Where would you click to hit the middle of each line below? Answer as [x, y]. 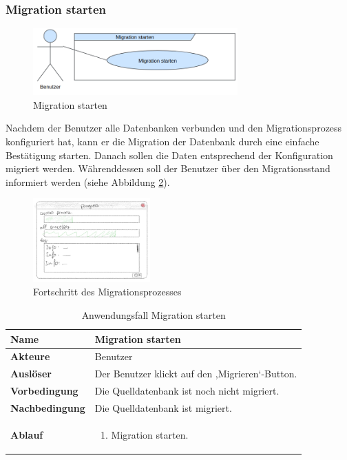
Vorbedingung [44, 391]
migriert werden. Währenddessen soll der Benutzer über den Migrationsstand [168, 168]
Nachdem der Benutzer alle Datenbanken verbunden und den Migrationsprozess [174, 128]
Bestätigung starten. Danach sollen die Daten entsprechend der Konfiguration [169, 155]
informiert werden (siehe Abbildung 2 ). [88, 181]
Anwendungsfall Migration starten [154, 315]
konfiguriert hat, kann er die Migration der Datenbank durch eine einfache [162, 141]
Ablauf [27, 434]
